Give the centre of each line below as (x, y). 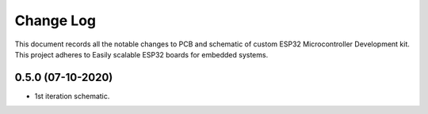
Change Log (55, 20)
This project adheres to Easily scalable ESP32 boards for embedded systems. (141, 54)
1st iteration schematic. (72, 96)
